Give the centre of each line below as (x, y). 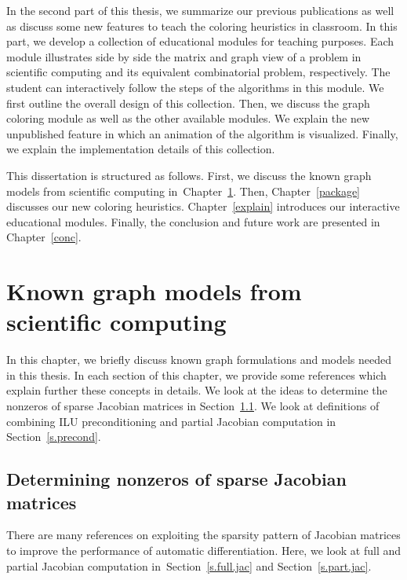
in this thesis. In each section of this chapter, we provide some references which (196, 374)
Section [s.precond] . (54, 437)
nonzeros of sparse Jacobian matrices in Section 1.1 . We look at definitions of (193, 406)
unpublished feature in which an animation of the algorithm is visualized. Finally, (202, 133)
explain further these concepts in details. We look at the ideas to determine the (197, 390)
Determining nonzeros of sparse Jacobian (176, 479)
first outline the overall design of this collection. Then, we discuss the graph (188, 103)
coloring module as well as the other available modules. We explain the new (188, 118)
